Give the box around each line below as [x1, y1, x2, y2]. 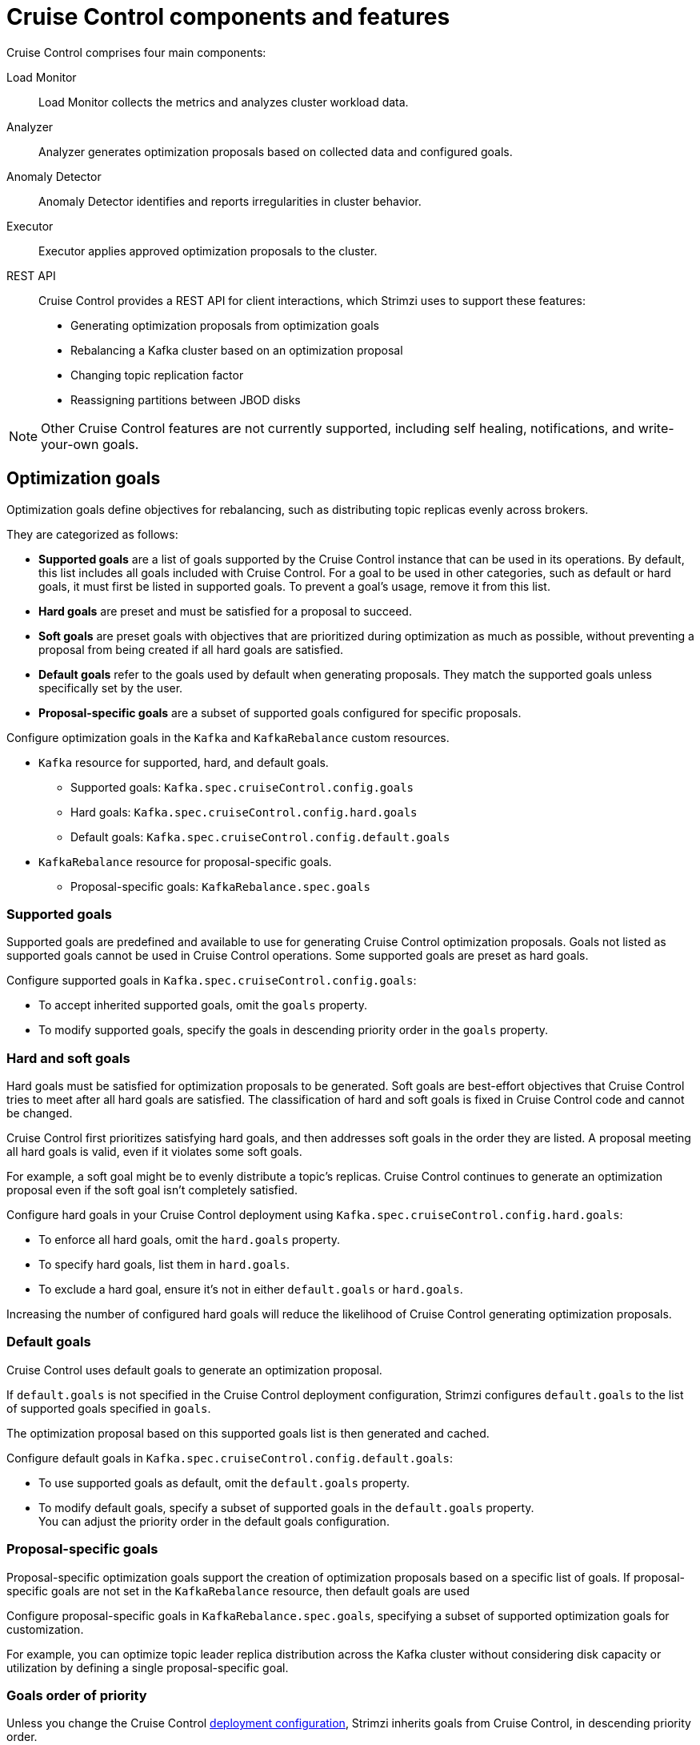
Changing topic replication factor [70, 367, 244, 382]
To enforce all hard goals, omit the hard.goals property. [38, 1233, 341, 1247]
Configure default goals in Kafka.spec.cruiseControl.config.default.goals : [6, 1450, 454, 1465]
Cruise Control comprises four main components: [6, 45, 266, 59]
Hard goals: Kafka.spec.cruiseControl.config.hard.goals [70, 804, 418, 819]
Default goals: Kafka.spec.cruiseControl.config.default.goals [70, 829, 450, 844]
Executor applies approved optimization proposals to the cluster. [38, 243, 378, 258]
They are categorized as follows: [6, 527, 178, 541]
